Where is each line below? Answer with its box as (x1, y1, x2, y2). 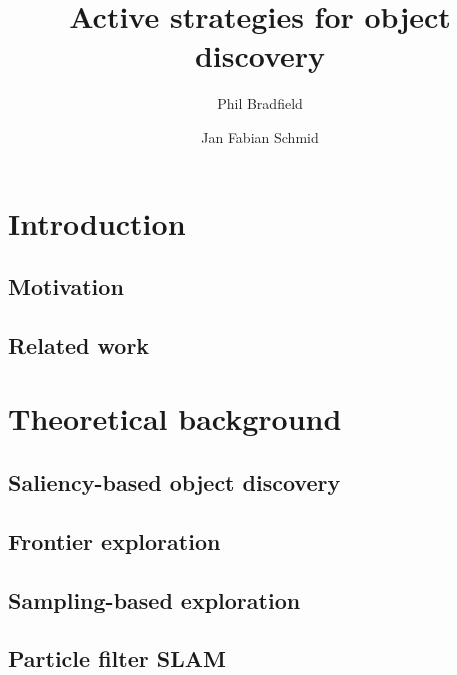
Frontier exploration (8, 525, 221, 556)
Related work (8, 329, 150, 360)
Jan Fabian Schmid (201, 126, 319, 147)
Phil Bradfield (217, 93, 303, 114)
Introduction (8, 202, 186, 243)
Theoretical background (8, 398, 342, 439)
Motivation (8, 271, 124, 302)
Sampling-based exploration (8, 584, 301, 615)
